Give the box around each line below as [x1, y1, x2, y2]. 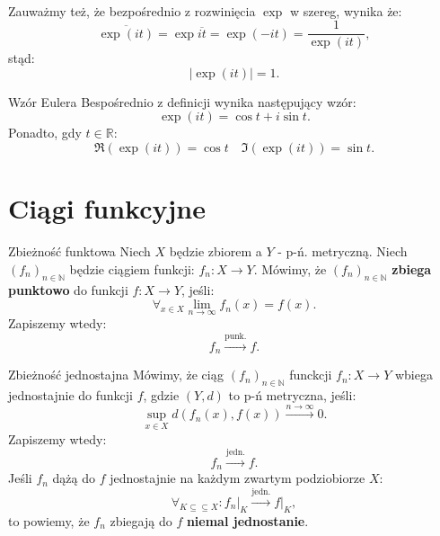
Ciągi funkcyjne [8, 190, 206, 227]
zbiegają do [110, 511, 172, 530]
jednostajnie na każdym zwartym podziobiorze [110, 469, 365, 487]
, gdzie [143, 386, 180, 404]
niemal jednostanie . [186, 511, 309, 530]
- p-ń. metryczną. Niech [277, 242, 408, 261]
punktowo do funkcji [8, 280, 128, 299]
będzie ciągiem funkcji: [69, 259, 195, 278]
